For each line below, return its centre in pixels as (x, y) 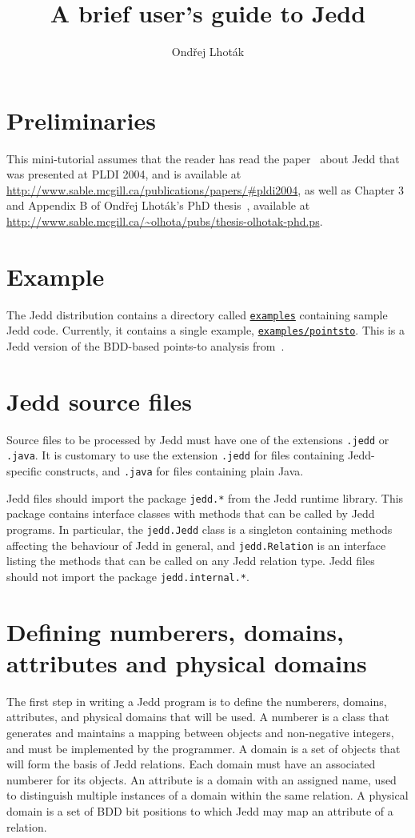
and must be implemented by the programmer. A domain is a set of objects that (204, 748)
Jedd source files (99, 401)
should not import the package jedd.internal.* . (128, 576)
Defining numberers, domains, (175, 631)
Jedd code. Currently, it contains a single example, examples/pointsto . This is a (206, 330)
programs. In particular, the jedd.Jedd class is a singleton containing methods (200, 529)
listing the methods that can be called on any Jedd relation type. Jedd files (191, 561)
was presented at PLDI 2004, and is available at (124, 174)
